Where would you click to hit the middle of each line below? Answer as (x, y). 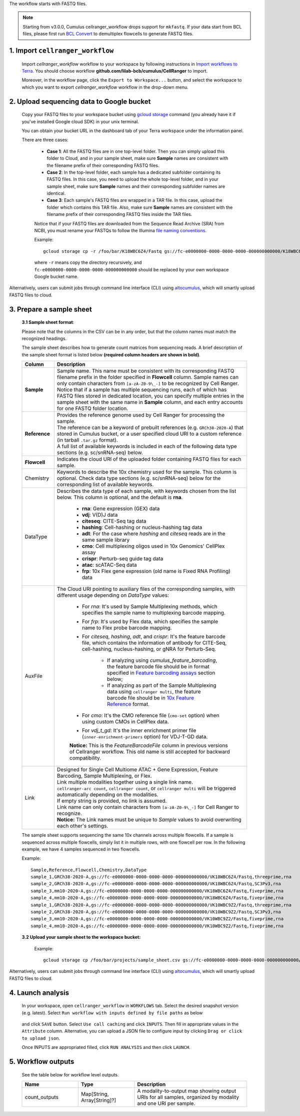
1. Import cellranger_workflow (61, 50)
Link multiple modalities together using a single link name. (125, 782)
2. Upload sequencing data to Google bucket (80, 101)
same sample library (106, 540)
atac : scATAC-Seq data (109, 565)
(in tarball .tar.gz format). (87, 440)
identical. (56, 193)
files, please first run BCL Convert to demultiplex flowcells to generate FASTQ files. (108, 34)
